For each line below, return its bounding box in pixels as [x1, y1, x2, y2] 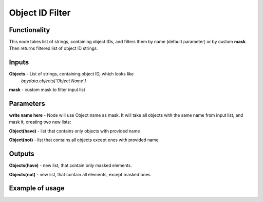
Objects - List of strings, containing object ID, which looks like [9, 71, 134, 77]
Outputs [9, 150, 35, 158]
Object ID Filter [9, 7, 71, 18]
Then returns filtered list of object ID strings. [9, 45, 98, 51]
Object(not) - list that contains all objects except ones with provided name [9, 137, 159, 143]
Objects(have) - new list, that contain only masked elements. [9, 163, 132, 168]
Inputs [9, 58, 29, 67]
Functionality [9, 26, 50, 34]
